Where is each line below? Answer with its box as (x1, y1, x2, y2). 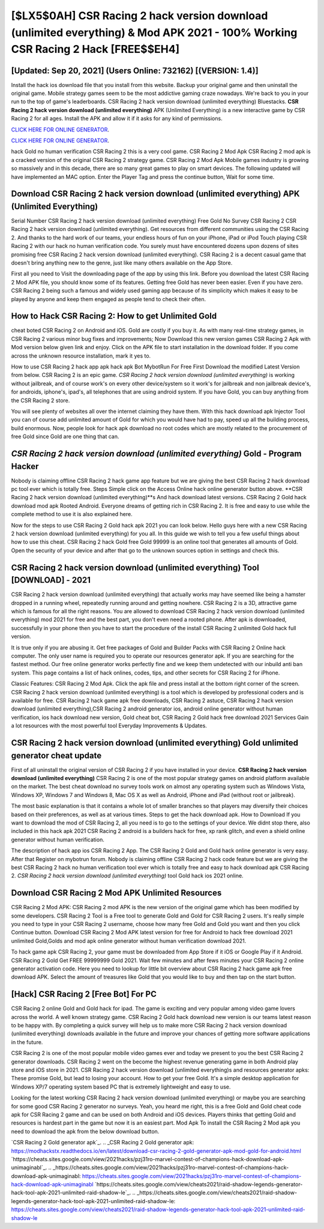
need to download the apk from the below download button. (11, 1128, 160, 1135)
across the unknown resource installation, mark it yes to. (11, 352, 151, 359)
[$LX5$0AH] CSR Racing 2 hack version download (11, 9, 268, 22)
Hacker (11, 461, 39, 471)
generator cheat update (11, 750, 102, 760)
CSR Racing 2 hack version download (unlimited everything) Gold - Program (11, 448, 302, 458)
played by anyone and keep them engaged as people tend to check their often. (11, 295, 206, 302)
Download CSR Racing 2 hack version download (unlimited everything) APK (11, 189, 300, 199)
